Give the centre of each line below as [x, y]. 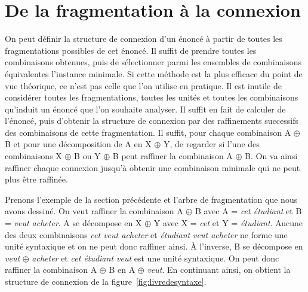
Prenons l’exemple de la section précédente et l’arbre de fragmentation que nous [151, 199]
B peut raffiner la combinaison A [173, 156]
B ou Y [87, 156]
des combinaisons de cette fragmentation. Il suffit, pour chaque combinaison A [148, 132]
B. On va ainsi [271, 156]
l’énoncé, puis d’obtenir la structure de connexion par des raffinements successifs [152, 121]
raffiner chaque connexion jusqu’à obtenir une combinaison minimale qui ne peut [153, 167]
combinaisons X [33, 156]
